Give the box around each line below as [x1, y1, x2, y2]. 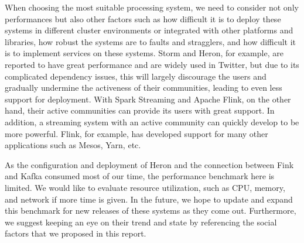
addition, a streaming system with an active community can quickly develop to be [5, 115, 299, 128]
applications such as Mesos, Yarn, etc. [5, 139, 141, 151]
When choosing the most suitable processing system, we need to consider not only [5, 1, 299, 13]
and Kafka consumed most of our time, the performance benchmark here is [5, 170, 275, 182]
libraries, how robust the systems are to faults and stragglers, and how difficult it [5, 35, 296, 47]
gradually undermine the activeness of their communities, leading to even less [5, 81, 282, 94]
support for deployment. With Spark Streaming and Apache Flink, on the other [5, 93, 291, 105]
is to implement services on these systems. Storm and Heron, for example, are [5, 47, 283, 59]
